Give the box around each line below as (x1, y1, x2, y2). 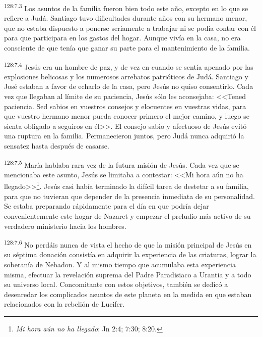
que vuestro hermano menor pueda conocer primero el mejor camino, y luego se (4, 111, 249, 121)
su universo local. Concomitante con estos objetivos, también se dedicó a (4, 279, 228, 290)
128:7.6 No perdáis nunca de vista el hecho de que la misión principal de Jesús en (4, 238, 252, 250)
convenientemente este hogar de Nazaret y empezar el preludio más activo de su (4, 210, 251, 221)
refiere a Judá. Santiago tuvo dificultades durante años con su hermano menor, (4, 13, 247, 23)
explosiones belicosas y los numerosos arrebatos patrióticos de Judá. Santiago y (4, 71, 248, 81)
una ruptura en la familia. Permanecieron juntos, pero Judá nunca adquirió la (4, 130, 244, 141)
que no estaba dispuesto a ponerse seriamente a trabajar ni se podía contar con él (4, 22, 256, 33)
